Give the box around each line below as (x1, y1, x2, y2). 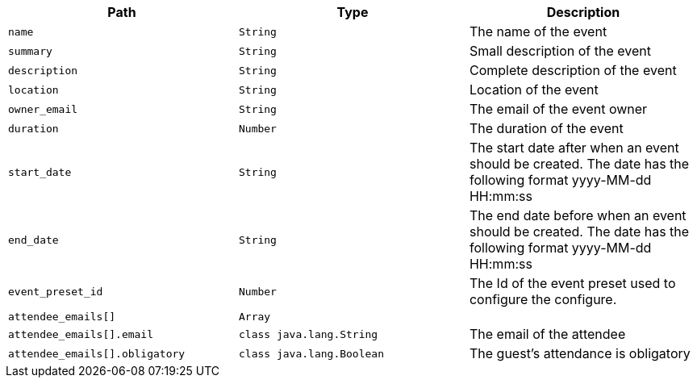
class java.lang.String (238, 328, 378, 340)
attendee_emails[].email (8, 328, 154, 340)
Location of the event (469, 81, 599, 98)
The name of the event (469, 23, 607, 40)
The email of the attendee (469, 326, 626, 342)
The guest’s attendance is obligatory (469, 345, 691, 361)
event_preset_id (8, 285, 103, 298)
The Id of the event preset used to (469, 275, 676, 291)
